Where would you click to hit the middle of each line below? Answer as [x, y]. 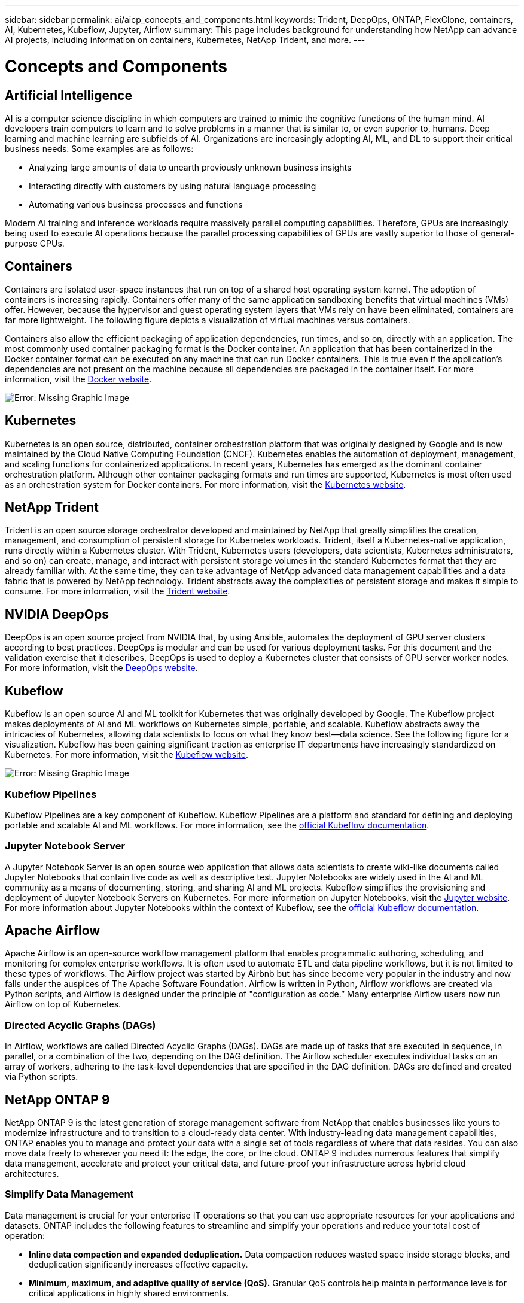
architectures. [32, 1174]
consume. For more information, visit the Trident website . [118, 591]
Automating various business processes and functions [136, 204]
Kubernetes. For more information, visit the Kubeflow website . [127, 755]
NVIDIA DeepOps [57, 614]
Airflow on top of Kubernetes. [63, 1004]
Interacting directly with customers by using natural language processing [173, 186]
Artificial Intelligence [68, 95]
